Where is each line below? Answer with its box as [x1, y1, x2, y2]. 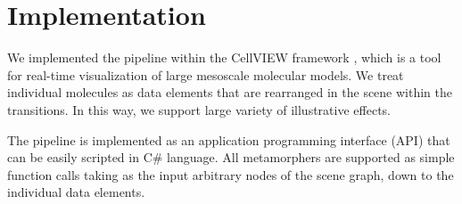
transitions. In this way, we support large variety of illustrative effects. [7, 100, 391, 118]
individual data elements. [7, 183, 145, 201]
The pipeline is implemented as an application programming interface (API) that [7, 130, 450, 149]
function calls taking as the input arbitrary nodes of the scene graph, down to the [7, 165, 454, 184]
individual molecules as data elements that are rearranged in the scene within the [7, 83, 452, 102]
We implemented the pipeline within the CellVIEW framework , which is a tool [7, 48, 441, 67]
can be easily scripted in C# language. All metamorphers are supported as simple [7, 148, 455, 167]
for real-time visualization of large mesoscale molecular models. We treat [7, 65, 404, 84]
